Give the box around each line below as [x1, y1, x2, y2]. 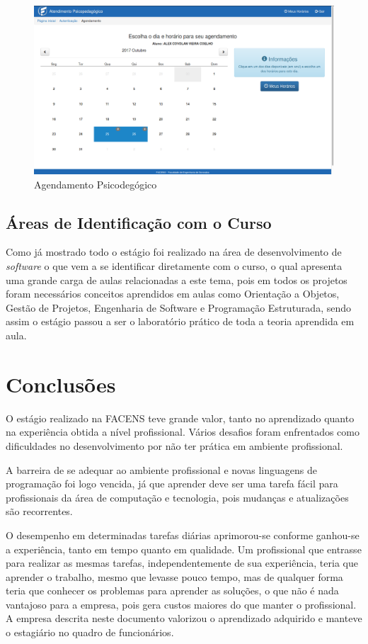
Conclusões [6, 369, 116, 398]
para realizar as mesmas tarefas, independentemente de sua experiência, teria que [6, 555, 358, 570]
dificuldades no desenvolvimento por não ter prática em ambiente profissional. [6, 438, 343, 453]
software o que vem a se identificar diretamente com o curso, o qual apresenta [6, 259, 343, 273]
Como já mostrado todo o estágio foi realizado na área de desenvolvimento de [6, 244, 342, 259]
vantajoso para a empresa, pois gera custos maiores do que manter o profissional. [6, 597, 357, 611]
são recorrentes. [6, 504, 73, 519]
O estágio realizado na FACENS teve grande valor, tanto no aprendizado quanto [6, 410, 355, 425]
